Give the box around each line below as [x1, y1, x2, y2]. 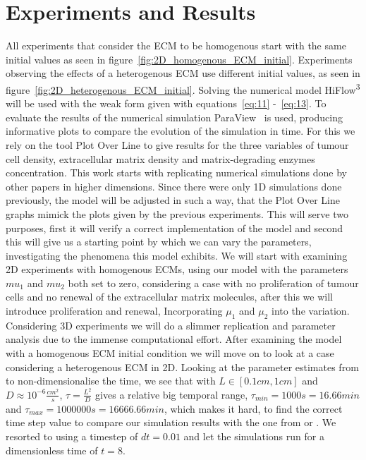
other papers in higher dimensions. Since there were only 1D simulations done [6, 178, 342, 193]
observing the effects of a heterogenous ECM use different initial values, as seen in [6, 66, 360, 80]
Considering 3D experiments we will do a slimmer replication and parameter [6, 317, 336, 332]
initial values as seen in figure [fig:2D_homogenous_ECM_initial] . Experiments [6, 52, 353, 66]
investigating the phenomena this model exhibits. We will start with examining [6, 248, 348, 262]
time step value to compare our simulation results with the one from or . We [6, 415, 336, 430]
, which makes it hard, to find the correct [164, 401, 343, 416]
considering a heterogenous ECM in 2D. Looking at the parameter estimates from [6, 359, 359, 374]
